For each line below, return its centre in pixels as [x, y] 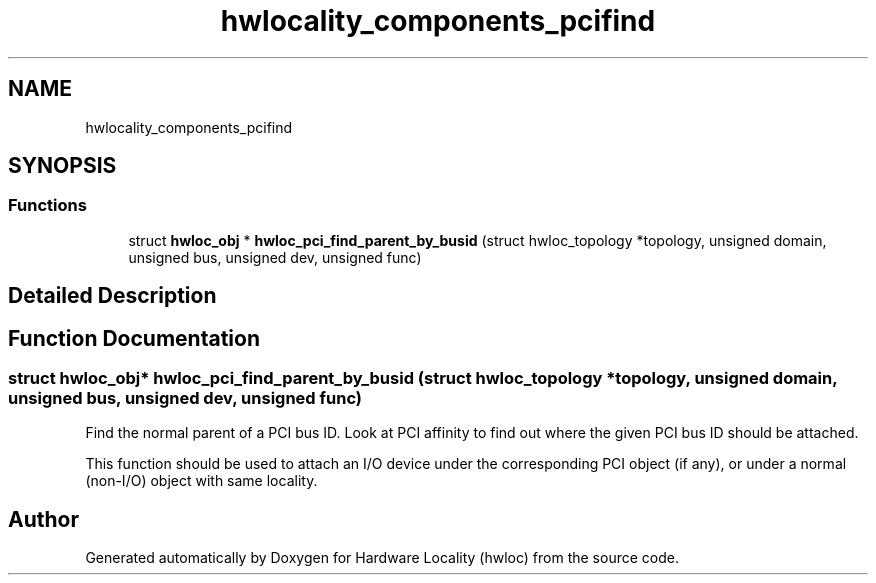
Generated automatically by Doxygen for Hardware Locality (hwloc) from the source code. [382, 558]
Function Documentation [134, 338]
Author [43, 519]
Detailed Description [112, 296]
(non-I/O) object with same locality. [201, 481]
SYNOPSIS [62, 166]
